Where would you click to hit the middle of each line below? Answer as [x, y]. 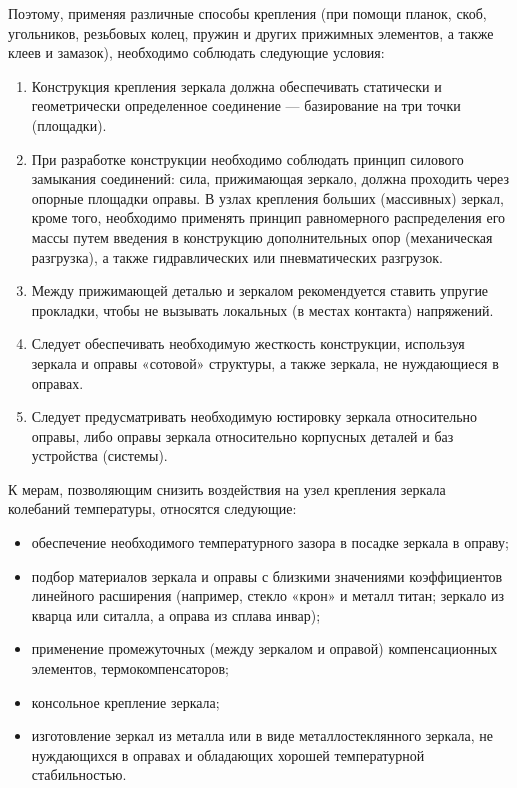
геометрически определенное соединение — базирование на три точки [246, 105]
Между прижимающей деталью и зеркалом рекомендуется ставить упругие [260, 290]
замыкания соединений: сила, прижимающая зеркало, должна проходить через [270, 178]
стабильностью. [79, 774]
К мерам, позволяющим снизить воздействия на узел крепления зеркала [227, 488]
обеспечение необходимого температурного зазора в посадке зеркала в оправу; [270, 542]
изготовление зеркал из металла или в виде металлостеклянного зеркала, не [262, 735]
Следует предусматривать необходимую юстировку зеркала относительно [254, 416]
